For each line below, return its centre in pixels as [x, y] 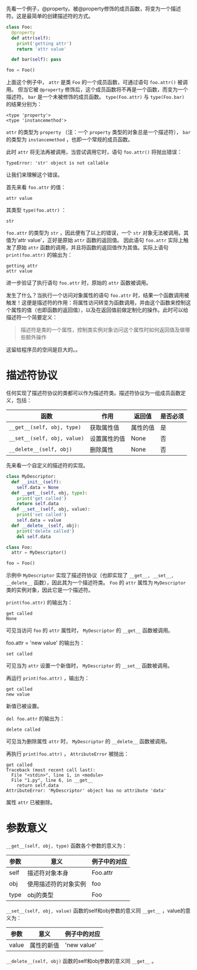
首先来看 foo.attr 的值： [36, 188]
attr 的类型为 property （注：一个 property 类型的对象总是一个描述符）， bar [98, 132]
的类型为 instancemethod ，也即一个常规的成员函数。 [70, 139]
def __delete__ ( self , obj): [46, 526]
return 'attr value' [42, 49]
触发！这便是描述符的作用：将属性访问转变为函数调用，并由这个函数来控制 [96, 303]
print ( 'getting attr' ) [44, 44]
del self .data [34, 537]
